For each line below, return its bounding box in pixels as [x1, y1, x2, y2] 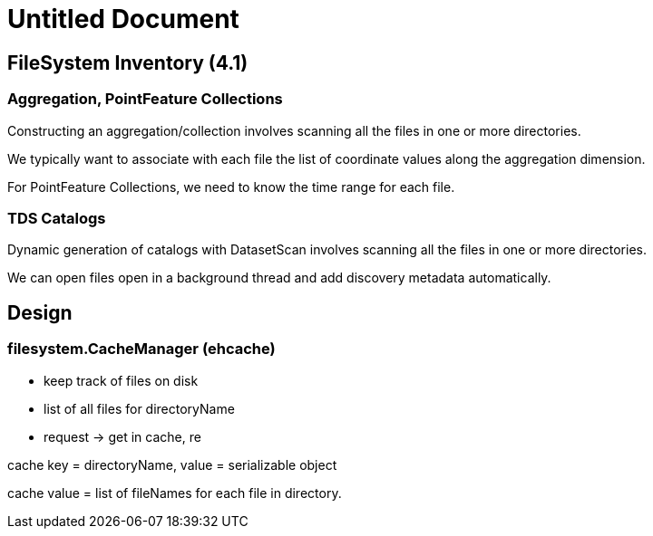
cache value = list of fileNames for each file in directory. [7, 484, 342, 501]
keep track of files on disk [44, 372, 199, 388]
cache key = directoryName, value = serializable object [7, 456, 337, 473]
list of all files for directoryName [44, 400, 235, 416]
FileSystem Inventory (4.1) [7, 51, 249, 74]
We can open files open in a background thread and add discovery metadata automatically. [7, 270, 551, 286]
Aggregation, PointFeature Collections [7, 90, 283, 109]
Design [7, 301, 73, 324]
